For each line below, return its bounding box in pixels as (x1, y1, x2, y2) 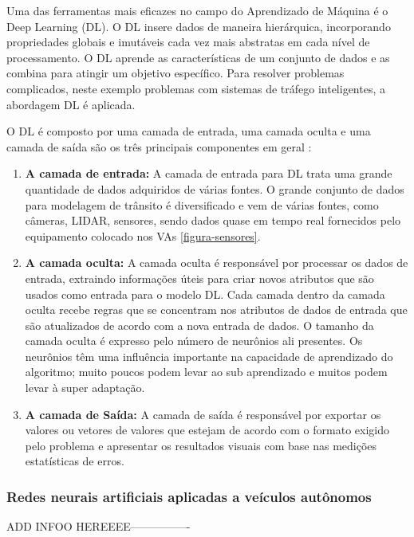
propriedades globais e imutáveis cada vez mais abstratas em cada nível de (6, 33, 370, 50)
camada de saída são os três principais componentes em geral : (6, 138, 312, 155)
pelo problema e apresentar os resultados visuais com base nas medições (25, 437, 377, 453)
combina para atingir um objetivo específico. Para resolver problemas (6, 65, 345, 81)
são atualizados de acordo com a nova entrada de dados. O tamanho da (25, 316, 374, 333)
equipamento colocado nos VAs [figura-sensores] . (25, 227, 261, 244)
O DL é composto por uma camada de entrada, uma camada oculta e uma (6, 123, 371, 139)
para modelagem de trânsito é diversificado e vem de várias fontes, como (25, 196, 379, 213)
